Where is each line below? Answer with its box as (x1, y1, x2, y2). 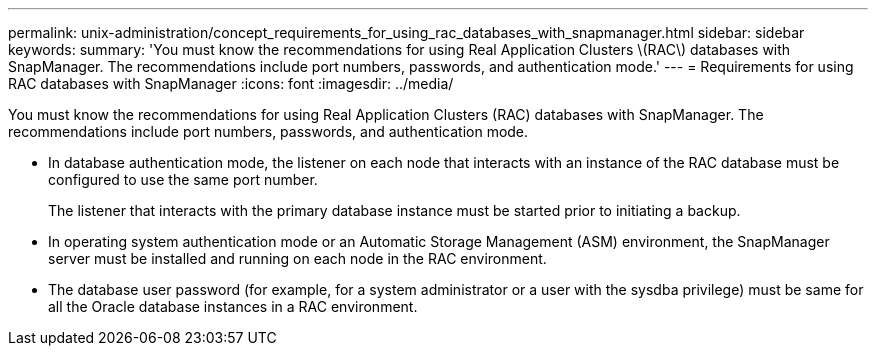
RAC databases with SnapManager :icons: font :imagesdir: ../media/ (8, 75, 454, 92)
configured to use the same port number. (48, 171, 318, 188)
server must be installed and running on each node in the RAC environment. (48, 250, 547, 267)
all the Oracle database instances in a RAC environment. (48, 298, 418, 315)
